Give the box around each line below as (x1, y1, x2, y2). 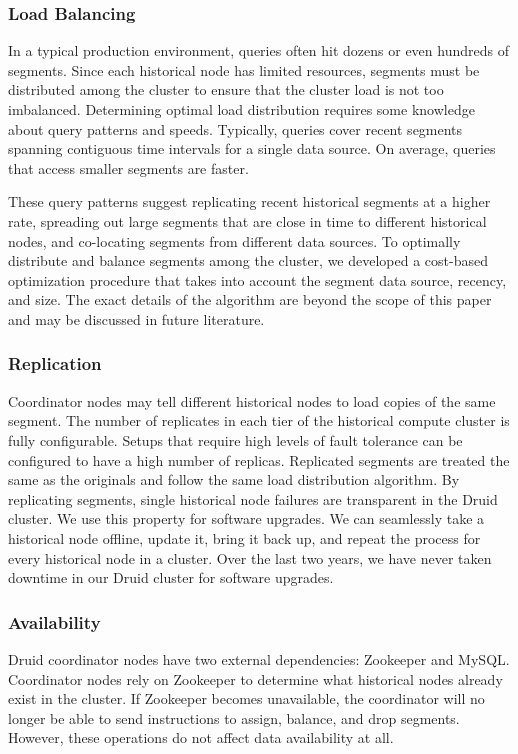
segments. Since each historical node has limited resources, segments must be (8, 59, 480, 80)
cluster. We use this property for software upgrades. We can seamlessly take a (8, 508, 485, 529)
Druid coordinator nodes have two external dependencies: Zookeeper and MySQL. (8, 648, 510, 669)
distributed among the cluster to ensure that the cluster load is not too (8, 79, 444, 100)
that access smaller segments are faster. (8, 157, 249, 178)
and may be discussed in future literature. (8, 308, 265, 329)
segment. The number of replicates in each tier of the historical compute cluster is (8, 410, 510, 431)
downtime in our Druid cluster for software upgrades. (8, 567, 334, 588)
